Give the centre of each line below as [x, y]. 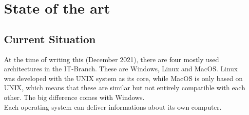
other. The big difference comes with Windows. [74, 97]
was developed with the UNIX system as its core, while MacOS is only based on [124, 78]
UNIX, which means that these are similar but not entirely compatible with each [124, 88]
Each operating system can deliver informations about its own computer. [113, 107]
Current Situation [50, 39]
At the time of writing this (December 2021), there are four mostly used [112, 59]
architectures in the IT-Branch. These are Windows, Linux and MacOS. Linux [121, 69]
